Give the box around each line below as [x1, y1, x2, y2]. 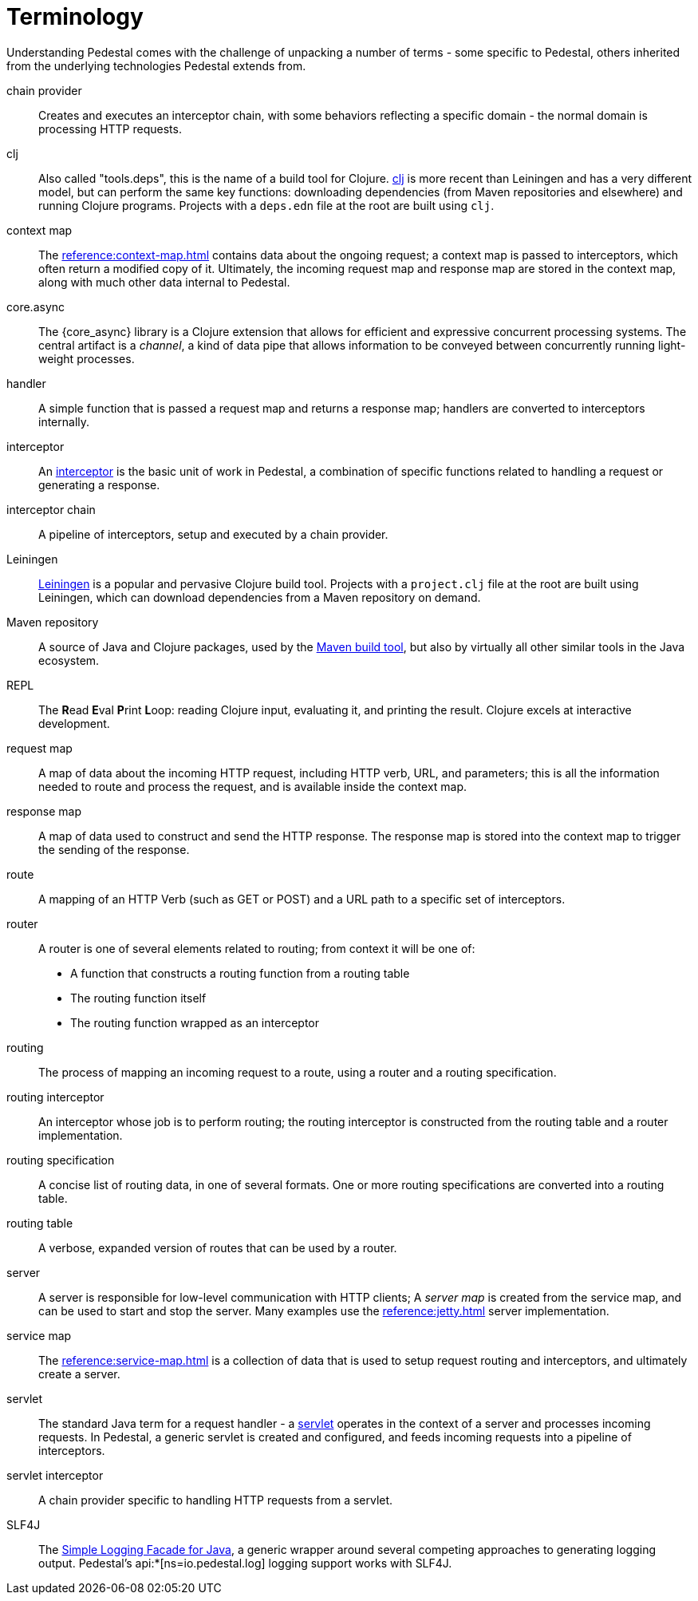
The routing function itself [70, 990, 207, 1005]
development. [38, 716, 110, 730]
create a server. [38, 1366, 120, 1381]
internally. [38, 414, 90, 429]
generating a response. [38, 477, 160, 492]
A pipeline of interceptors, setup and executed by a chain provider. [38, 527, 388, 541]
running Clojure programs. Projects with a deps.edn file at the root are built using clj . [38, 198, 495, 212]
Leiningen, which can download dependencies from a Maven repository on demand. [38, 590, 481, 604]
